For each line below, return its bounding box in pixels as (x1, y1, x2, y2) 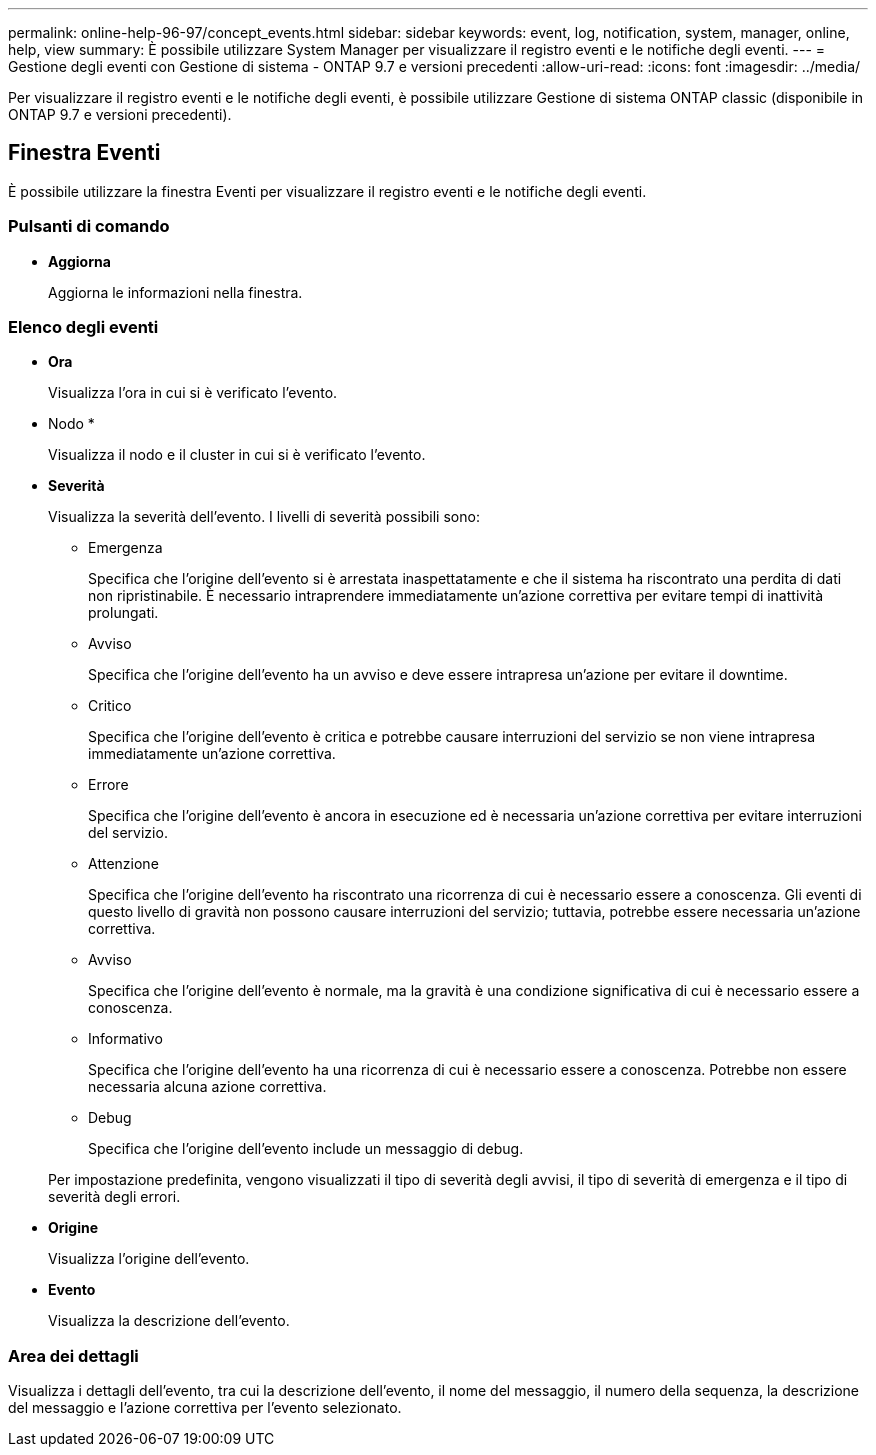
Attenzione (88, 855, 159, 873)
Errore (88, 776, 129, 794)
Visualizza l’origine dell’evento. (48, 1250, 250, 1268)
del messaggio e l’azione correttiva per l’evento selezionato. (8, 1399, 402, 1417)
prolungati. (88, 604, 159, 622)
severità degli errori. (48, 1188, 181, 1206)
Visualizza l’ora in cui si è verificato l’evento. (48, 384, 338, 402)
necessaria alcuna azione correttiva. (88, 1078, 327, 1096)
